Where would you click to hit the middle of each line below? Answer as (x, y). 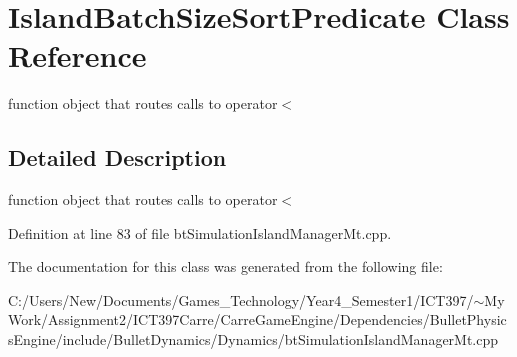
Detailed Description (117, 157)
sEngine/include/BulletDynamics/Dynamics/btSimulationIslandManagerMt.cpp (253, 339)
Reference (77, 55)
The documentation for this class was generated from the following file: (225, 266)
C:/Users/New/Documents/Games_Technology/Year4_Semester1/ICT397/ (241, 299)
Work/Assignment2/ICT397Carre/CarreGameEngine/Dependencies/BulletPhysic (257, 319)
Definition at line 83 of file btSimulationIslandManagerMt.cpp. (200, 232)
